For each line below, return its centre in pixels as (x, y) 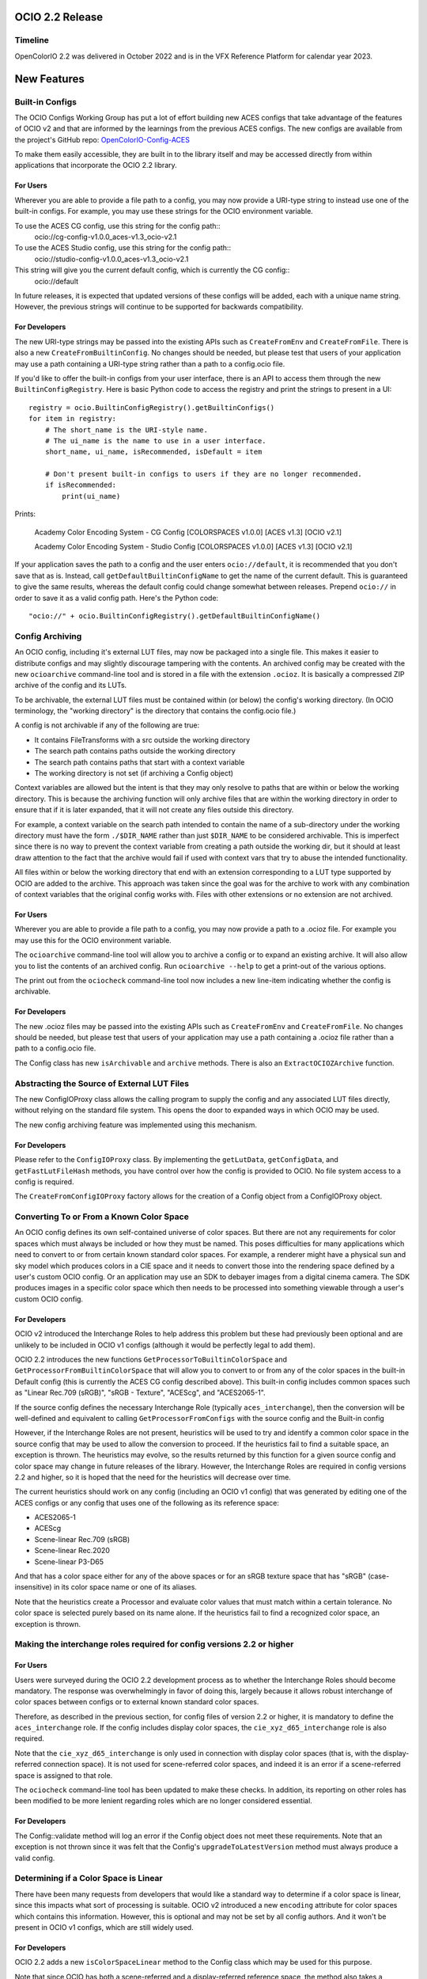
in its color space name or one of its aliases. (125, 1587)
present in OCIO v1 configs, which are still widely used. (104, 1927)
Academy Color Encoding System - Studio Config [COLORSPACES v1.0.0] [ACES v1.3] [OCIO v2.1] (193, 547)
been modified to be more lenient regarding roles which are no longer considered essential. (163, 1801)
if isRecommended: (81, 485)
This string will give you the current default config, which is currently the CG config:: (152, 270)
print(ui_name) (91, 496)
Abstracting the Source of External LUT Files (102, 1083)
